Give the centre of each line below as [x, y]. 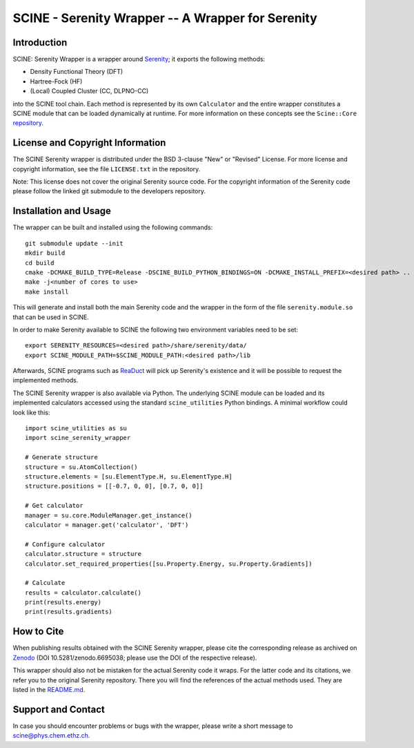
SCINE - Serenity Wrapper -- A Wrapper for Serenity [165, 18]
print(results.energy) [63, 602]
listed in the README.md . [49, 689]
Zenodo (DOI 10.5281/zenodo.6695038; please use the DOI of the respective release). [135, 658]
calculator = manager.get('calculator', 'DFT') [107, 525]
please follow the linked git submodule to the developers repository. [109, 191]
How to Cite [38, 632]
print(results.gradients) [69, 612]
